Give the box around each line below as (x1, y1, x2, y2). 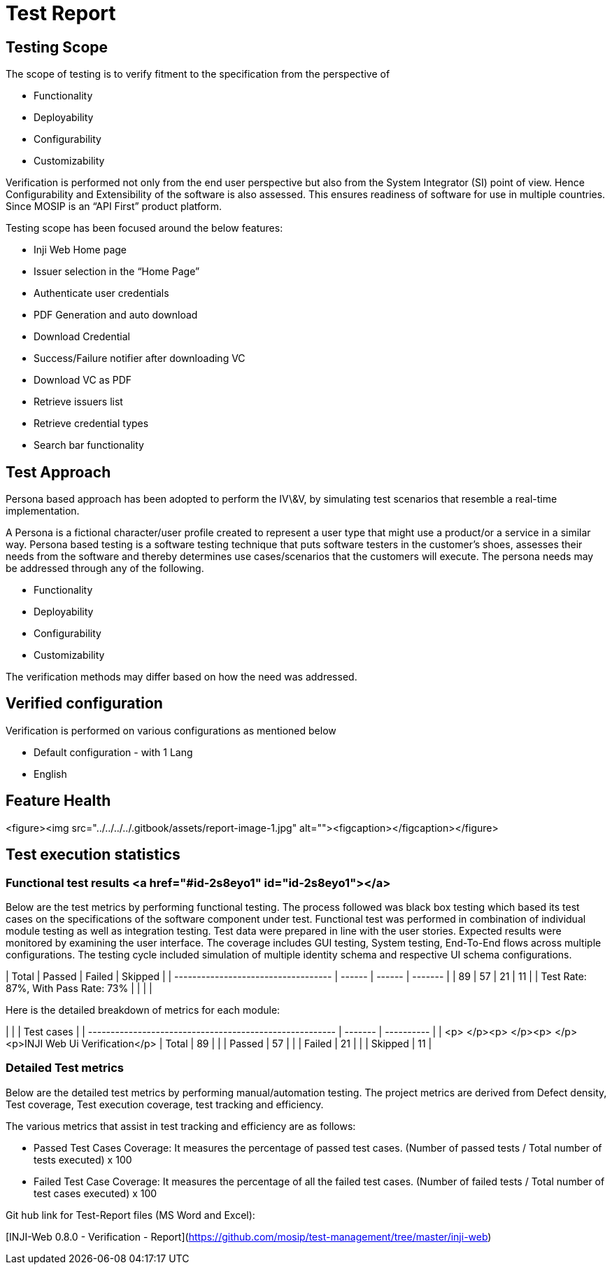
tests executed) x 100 (34, 1153, 132, 1166)
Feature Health (6, 792, 111, 810)
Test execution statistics (6, 846, 180, 864)
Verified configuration (6, 695, 163, 713)
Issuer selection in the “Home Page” (34, 265, 200, 278)
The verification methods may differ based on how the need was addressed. (6, 671, 357, 683)
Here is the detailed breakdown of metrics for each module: (6, 1003, 280, 1016)
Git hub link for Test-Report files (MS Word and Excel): (6, 1208, 255, 1221)
